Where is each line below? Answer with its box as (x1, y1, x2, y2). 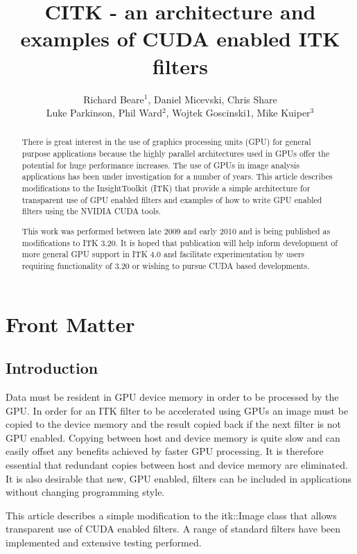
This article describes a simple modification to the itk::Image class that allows (6, 508, 337, 522)
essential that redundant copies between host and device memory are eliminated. (6, 457, 348, 471)
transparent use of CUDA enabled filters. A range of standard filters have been (6, 521, 341, 536)
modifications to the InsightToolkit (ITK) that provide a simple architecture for (21, 182, 311, 194)
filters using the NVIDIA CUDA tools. (21, 205, 162, 217)
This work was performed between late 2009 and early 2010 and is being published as (21, 225, 331, 236)
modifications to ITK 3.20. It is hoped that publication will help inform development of (21, 236, 338, 248)
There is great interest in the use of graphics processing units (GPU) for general (21, 136, 311, 148)
